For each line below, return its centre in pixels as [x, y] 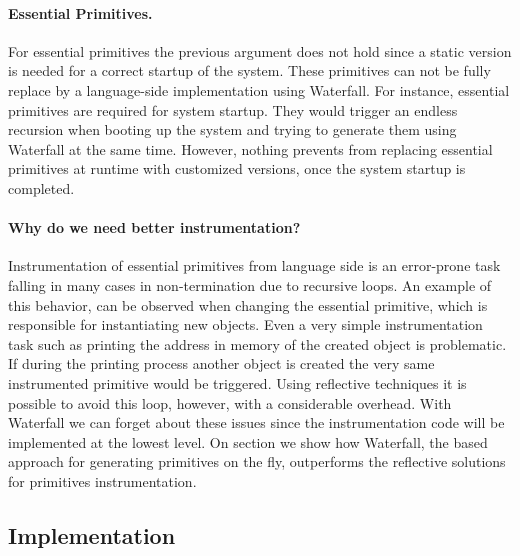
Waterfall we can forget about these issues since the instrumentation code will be [256, 422]
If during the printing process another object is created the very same [221, 363]
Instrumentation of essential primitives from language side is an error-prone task [254, 265]
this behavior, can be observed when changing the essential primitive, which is [248, 304]
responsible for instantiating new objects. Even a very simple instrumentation [245, 324]
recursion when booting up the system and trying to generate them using [232, 129]
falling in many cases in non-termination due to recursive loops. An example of [250, 284]
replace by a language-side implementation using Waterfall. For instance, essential [259, 89]
